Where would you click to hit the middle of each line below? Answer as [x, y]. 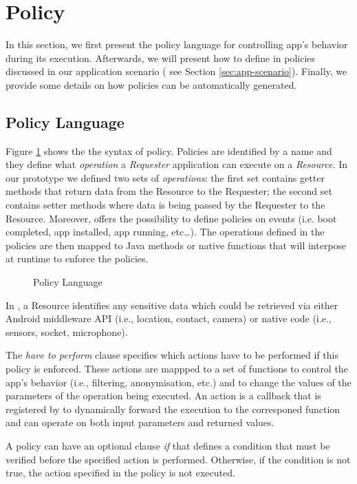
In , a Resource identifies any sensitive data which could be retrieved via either [172, 305]
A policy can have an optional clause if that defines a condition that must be [168, 445]
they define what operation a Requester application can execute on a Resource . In [177, 164]
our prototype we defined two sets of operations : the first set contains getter [165, 177]
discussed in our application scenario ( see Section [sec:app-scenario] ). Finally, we [176, 71]
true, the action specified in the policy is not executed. [120, 473]
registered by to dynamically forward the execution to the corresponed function [173, 409]
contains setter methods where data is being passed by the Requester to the [165, 205]
